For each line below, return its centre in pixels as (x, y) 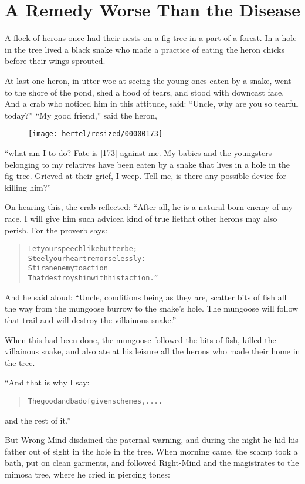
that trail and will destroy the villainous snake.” (91, 319)
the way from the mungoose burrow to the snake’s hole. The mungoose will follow (152, 308)
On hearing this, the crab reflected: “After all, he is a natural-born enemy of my (149, 207)
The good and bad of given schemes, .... (95, 401)
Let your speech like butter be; (82, 249)
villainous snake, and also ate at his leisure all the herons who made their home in (152, 351)
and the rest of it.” (38, 420)
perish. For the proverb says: (56, 230)
